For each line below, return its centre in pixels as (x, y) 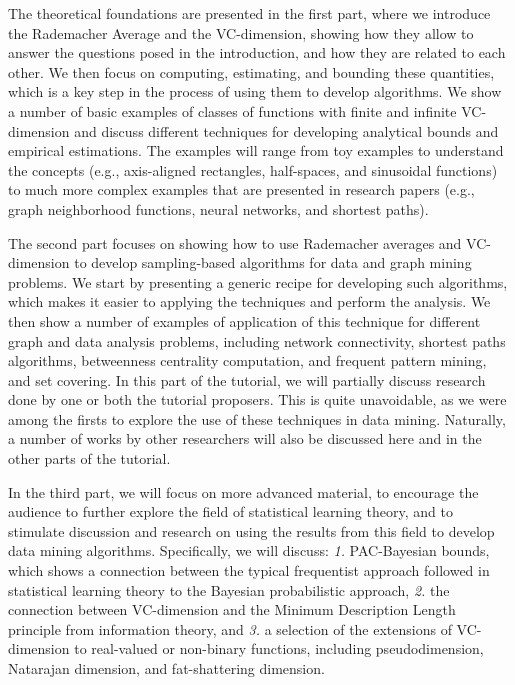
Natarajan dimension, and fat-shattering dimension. (166, 668)
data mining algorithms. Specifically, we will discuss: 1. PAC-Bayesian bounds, (249, 550)
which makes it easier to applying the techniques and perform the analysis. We (249, 301)
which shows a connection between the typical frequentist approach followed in (249, 570)
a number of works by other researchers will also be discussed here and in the (245, 438)
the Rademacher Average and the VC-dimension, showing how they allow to (241, 32)
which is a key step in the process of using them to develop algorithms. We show (255, 91)
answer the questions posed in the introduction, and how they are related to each (257, 52)
